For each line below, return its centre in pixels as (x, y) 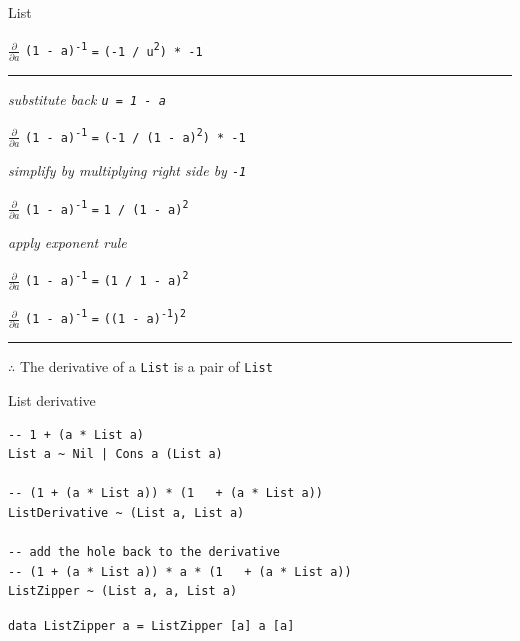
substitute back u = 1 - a (87, 98)
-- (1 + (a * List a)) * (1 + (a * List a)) (165, 493)
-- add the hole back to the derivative (144, 552)
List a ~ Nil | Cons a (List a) (115, 454)
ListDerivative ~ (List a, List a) (126, 512)
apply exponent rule (67, 241)
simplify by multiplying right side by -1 (127, 170)
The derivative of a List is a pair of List (146, 366)
